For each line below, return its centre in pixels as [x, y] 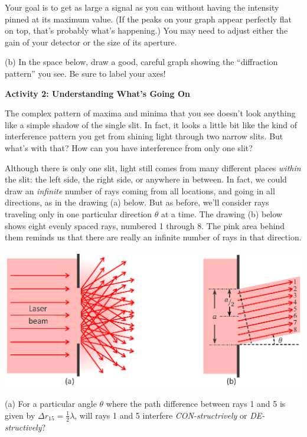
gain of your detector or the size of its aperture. [91, 42]
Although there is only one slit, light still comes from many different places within [153, 167]
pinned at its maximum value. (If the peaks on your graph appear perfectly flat [148, 19]
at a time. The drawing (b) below [221, 213]
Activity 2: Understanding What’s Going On [97, 93]
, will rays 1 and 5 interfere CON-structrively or [161, 415]
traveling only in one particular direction [79, 213]
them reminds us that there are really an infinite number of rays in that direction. [153, 237]
